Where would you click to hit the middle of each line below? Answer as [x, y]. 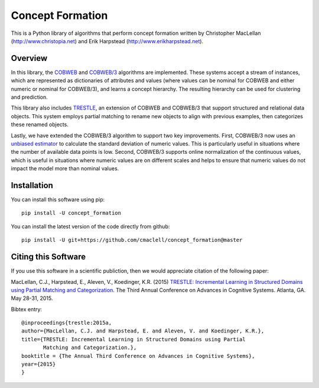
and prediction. [30, 97]
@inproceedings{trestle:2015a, [67, 323]
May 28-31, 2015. [32, 298]
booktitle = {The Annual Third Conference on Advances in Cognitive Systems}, [138, 356]
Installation [32, 185]
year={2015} [39, 364]
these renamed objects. [40, 125]
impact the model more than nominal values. [65, 169]
